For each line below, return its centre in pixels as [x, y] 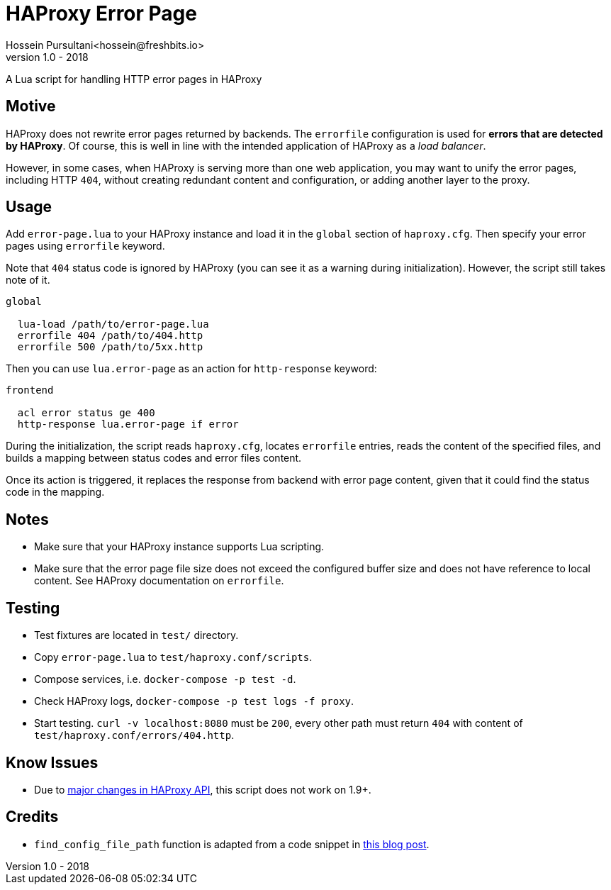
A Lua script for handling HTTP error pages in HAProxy [134, 79]
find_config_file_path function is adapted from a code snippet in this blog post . [232, 844]
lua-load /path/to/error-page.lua [113, 324]
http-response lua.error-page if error [128, 424]
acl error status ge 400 [86, 413]
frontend [30, 390]
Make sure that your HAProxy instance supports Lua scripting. [179, 547]
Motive [31, 106]
